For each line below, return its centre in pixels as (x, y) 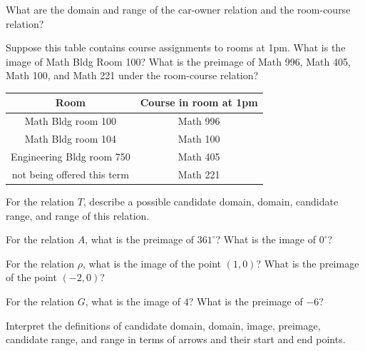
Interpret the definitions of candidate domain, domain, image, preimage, (163, 325)
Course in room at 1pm (199, 102)
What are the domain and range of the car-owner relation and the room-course (178, 9)
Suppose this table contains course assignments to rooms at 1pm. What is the (176, 47)
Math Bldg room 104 (70, 139)
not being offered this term (70, 174)
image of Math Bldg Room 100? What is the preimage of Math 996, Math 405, (178, 61)
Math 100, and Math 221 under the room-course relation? (132, 75)
